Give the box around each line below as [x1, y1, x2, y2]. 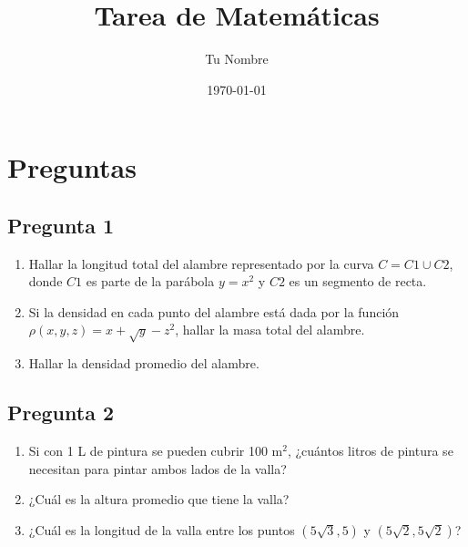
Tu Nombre [205, 49, 269, 68]
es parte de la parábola [86, 272, 215, 291]
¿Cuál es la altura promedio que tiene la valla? [28, 490, 290, 509]
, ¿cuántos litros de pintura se [287, 441, 453, 460]
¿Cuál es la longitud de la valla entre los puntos [28, 520, 295, 539]
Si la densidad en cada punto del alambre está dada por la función [28, 302, 400, 321]
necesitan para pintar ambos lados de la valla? [28, 459, 287, 478]
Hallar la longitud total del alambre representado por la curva [28, 253, 374, 273]
